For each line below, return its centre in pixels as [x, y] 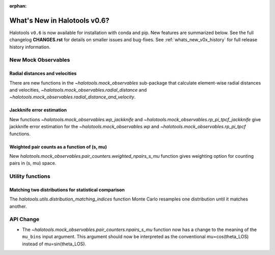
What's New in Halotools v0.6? [59, 20]
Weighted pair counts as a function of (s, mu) [58, 147]
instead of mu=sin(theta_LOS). [54, 244]
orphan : [18, 6]
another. [18, 206]
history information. [30, 47]
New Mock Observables [40, 60]
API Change [24, 219]
